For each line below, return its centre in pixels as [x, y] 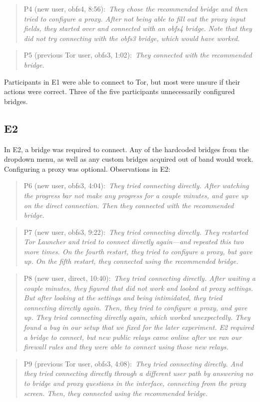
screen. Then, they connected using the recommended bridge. [116, 393]
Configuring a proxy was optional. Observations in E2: [87, 168]
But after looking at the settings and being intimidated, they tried [123, 298]
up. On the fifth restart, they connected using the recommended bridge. [131, 261]
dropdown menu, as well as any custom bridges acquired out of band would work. [129, 159]
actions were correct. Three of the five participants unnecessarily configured [120, 91]
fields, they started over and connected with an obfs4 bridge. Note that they [138, 28]
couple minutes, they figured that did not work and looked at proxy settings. [138, 288]
